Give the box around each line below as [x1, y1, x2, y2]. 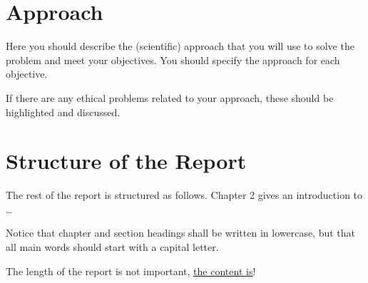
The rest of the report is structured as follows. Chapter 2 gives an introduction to [6, 187, 363, 202]
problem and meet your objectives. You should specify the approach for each [6, 52, 340, 67]
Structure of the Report [6, 146, 247, 175]
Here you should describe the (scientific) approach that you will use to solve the [6, 38, 354, 53]
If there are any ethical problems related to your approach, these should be [6, 90, 334, 105]
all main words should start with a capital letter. [6, 240, 219, 254]
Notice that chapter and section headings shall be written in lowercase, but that [6, 225, 356, 240]
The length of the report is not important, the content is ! [6, 263, 256, 278]
